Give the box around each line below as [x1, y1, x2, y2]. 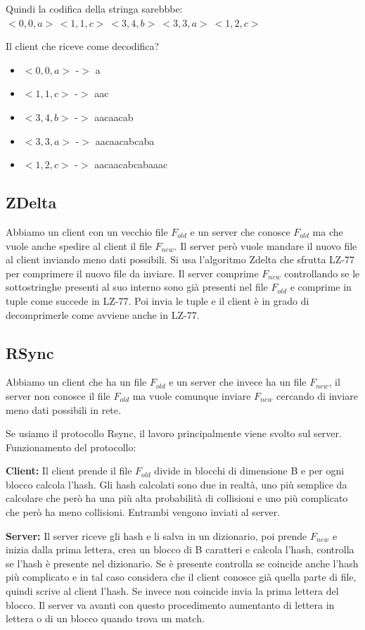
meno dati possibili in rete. [6, 402, 121, 417]
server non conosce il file [6, 388, 110, 403]
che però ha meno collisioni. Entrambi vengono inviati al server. [6, 505, 281, 519]
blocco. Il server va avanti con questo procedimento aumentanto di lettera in [6, 597, 335, 612]
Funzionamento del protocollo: [6, 439, 136, 454]
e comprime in [290, 279, 352, 294]
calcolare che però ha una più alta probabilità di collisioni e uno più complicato [6, 491, 348, 505]
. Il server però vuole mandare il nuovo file [174, 238, 357, 253]
